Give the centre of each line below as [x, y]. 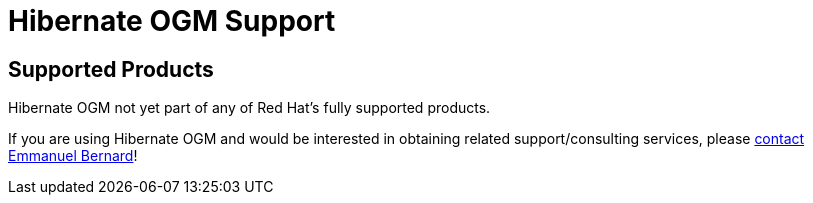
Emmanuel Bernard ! [73, 156]
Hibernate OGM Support [172, 21]
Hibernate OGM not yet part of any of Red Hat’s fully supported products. [249, 108]
